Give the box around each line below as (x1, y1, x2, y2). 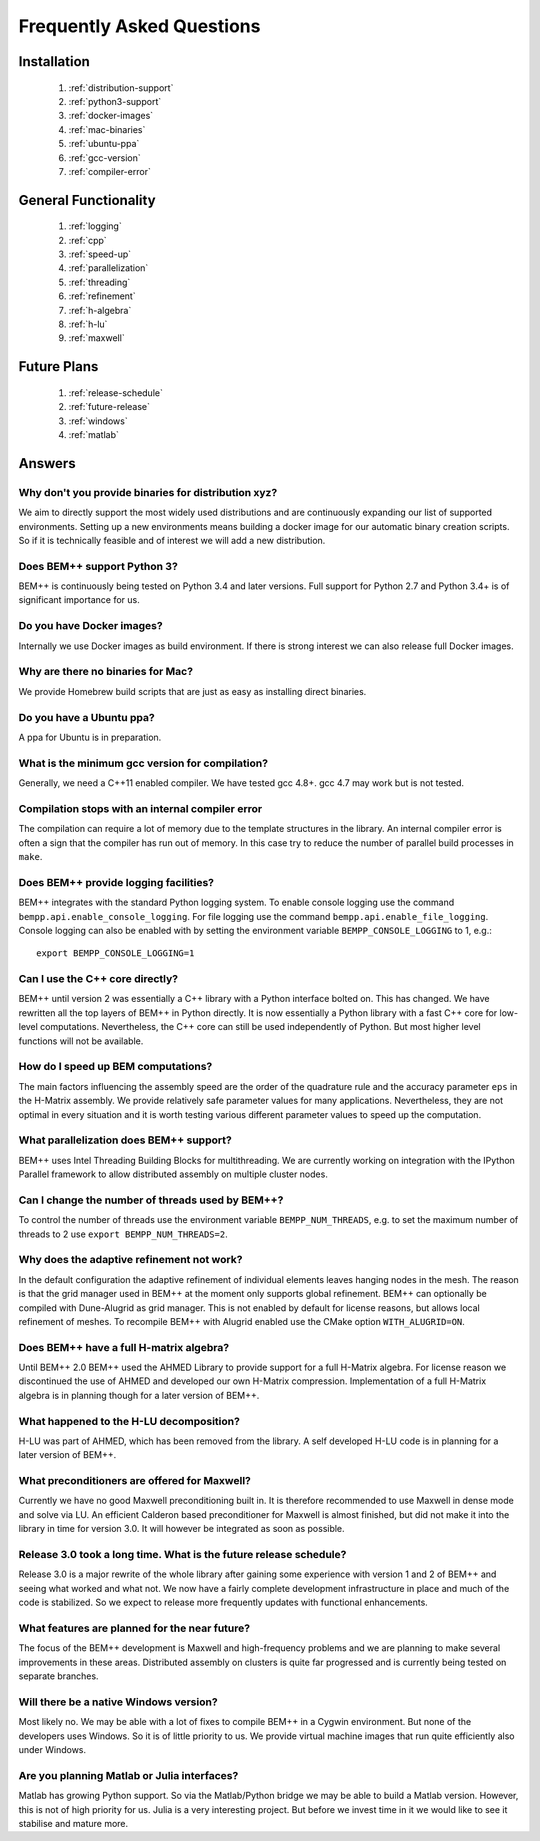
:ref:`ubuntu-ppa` (68, 138, 140, 150)
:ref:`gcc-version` (68, 151, 141, 164)
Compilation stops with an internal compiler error (18, 801, 263, 815)
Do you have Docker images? (18, 619, 164, 633)
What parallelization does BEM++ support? (18, 1133, 232, 1147)
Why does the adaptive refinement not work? (18, 1253, 243, 1267)
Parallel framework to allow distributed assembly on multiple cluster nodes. (18, 1168, 329, 1180)
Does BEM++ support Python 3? (18, 559, 179, 573)
